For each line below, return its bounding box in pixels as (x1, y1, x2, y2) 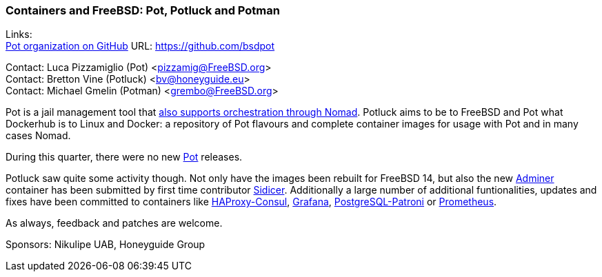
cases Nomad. (6, 130, 71, 142)
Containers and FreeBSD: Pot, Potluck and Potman (6, 3, 280, 17)
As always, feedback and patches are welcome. (6, 217, 223, 229)
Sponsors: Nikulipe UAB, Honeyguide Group (6, 238, 205, 251)
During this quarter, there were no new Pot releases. (6, 151, 243, 163)
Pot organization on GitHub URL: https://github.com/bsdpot (6, 40, 275, 52)
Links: (6, 28, 32, 41)
